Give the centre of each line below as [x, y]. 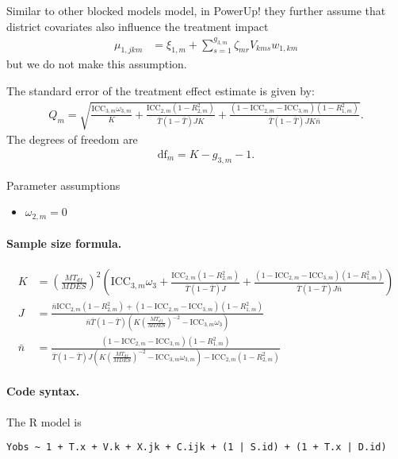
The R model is [44, 421]
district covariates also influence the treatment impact [138, 26]
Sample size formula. [64, 243]
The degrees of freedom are [72, 139]
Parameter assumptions [63, 185]
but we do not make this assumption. [97, 64]
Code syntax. [43, 391]
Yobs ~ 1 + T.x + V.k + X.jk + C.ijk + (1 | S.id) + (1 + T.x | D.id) [197, 447]
